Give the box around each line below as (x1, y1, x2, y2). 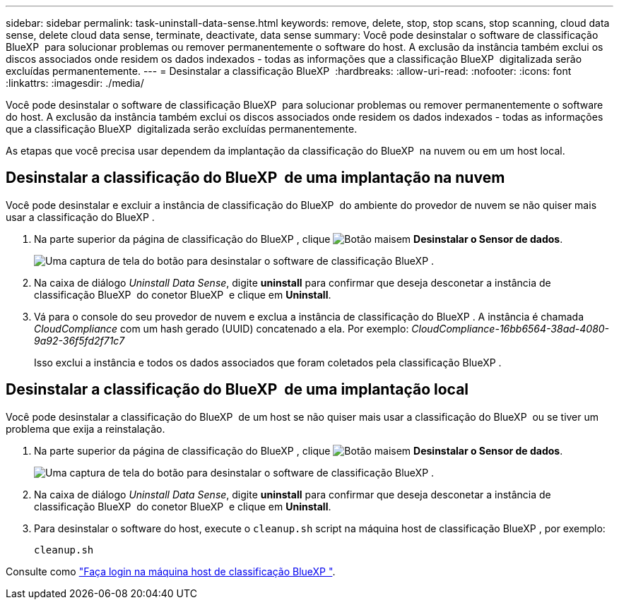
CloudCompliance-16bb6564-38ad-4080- (411, 322, 610, 335)
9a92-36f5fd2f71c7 (34, 334, 125, 347)
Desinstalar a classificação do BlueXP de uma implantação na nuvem (6, 169, 505, 187)
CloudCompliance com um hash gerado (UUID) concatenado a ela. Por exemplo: (34, 322, 409, 335)
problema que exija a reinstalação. (6, 422, 165, 435)
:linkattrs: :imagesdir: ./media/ (6, 77, 144, 89)
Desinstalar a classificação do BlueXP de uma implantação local (6, 381, 469, 399)
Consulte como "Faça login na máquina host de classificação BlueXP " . (6, 565, 336, 577)
